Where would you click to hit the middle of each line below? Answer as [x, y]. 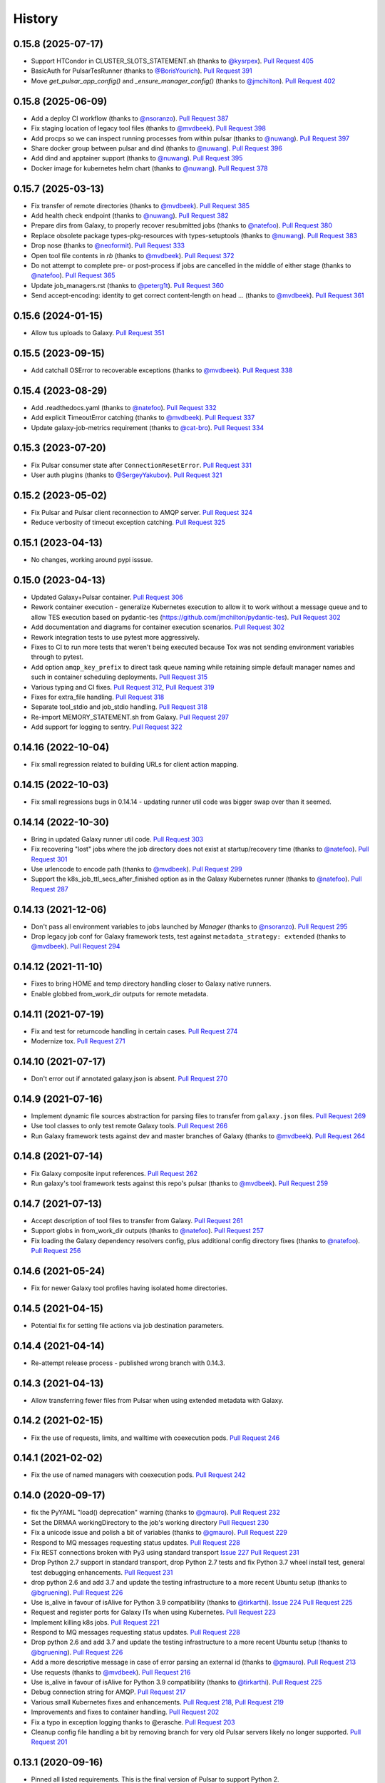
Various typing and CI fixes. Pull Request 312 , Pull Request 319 [123, 687]
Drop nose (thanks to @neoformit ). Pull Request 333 [108, 245]
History [36, 19]
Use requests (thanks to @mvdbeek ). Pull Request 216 [111, 1672]
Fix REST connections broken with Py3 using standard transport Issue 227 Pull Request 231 [165, 1552]
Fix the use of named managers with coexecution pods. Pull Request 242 [138, 1475]
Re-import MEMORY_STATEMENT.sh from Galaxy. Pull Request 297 [130, 717]
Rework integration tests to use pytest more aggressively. [115, 637]
